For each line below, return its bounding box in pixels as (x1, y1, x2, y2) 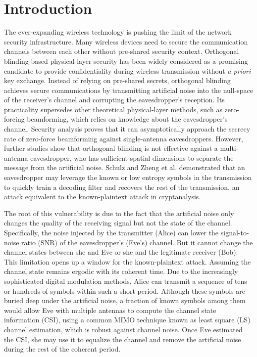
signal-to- (220, 227, 249, 237)
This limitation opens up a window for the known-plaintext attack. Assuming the (4, 256, 251, 267)
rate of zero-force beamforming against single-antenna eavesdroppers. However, (4, 133, 243, 143)
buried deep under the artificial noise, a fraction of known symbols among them (4, 295, 246, 306)
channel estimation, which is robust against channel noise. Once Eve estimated (4, 324, 243, 334)
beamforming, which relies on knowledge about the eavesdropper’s (27, 114, 228, 124)
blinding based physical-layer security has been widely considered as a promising (4, 55, 248, 66)
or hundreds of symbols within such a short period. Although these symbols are (4, 285, 245, 296)
